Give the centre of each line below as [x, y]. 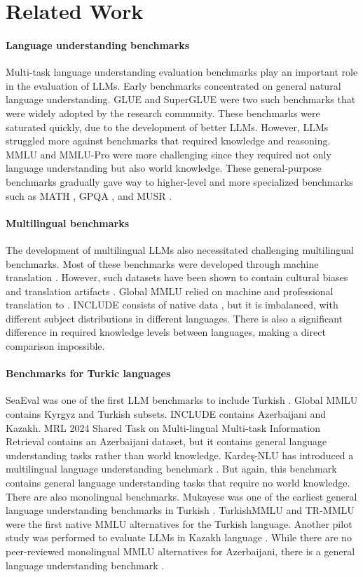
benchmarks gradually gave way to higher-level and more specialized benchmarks [179, 181]
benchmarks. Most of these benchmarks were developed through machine [162, 263]
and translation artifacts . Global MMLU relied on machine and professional [170, 291]
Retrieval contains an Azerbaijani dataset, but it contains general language [166, 441]
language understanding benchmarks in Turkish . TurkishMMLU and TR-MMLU [180, 510]
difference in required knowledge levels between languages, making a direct [166, 332]
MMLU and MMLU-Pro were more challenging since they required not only [169, 154]
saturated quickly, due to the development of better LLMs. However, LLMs [167, 127]
